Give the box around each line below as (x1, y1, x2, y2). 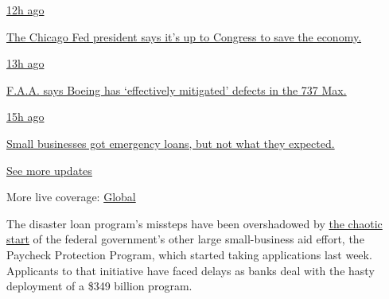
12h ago (6, 2, 45, 17)
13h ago (6, 55, 45, 72)
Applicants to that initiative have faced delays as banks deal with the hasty (6, 262, 375, 278)
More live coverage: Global (6, 188, 136, 205)
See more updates (6, 161, 92, 178)
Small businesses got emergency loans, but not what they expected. (6, 134, 335, 151)
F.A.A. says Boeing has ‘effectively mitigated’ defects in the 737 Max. (6, 81, 347, 98)
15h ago (6, 108, 45, 125)
